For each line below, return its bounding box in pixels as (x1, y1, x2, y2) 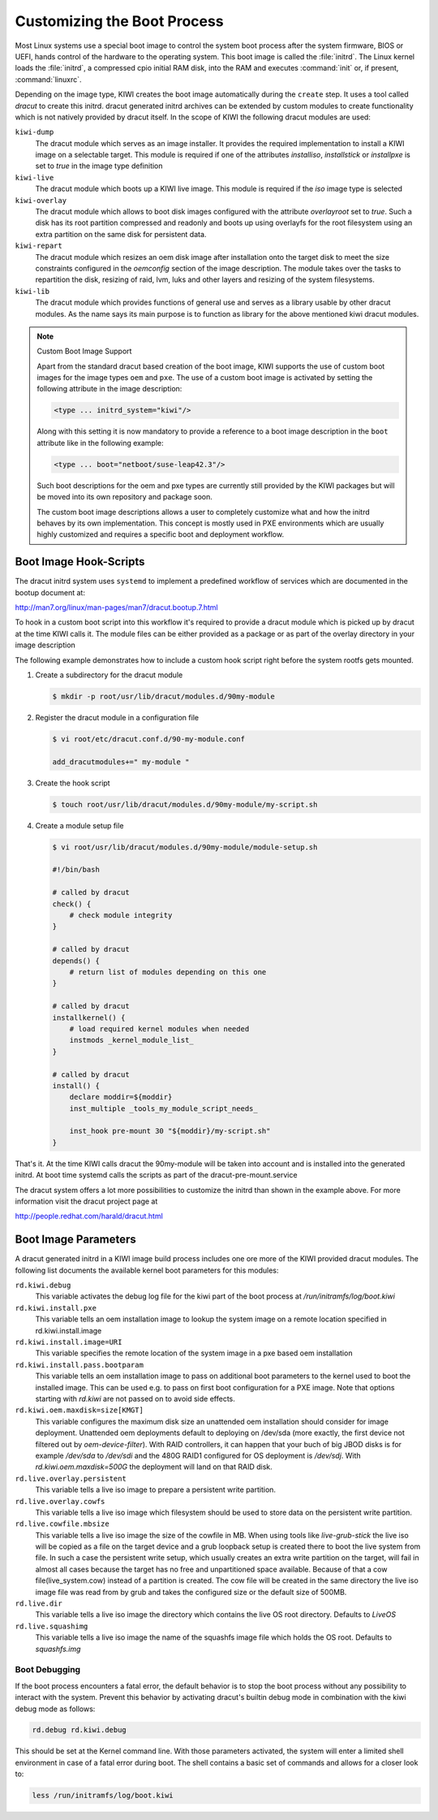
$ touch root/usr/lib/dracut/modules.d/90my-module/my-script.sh (52, 800, 318, 809)
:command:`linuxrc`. (15, 74, 82, 84)
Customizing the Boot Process (15, 12, 224, 30)
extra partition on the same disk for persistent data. (35, 229, 207, 239)
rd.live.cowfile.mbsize (15, 1520, 109, 1528)
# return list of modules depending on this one (69, 967, 267, 976)
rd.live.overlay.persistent (15, 1474, 127, 1483)
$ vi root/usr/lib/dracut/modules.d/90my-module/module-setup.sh (52, 842, 318, 852)
